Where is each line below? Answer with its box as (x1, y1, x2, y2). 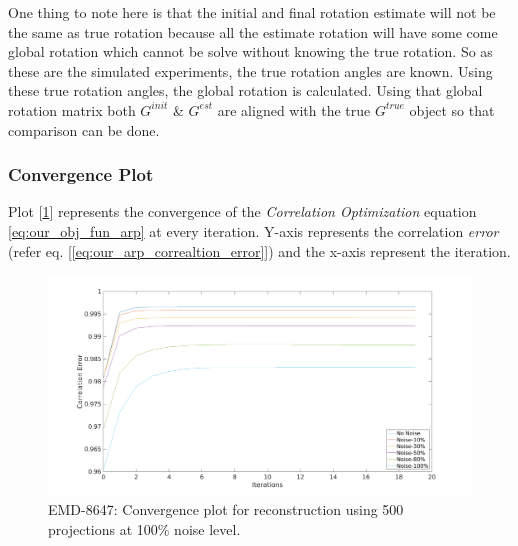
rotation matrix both (8, 99, 136, 120)
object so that (409, 99, 495, 120)
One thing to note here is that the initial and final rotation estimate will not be (8, 2, 496, 22)
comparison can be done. (8, 119, 160, 140)
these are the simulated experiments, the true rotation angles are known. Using (8, 60, 493, 81)
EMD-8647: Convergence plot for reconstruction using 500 (48, 499, 404, 520)
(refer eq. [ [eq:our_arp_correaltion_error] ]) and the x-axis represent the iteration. (8, 240, 511, 261)
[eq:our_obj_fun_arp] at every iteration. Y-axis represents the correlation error (8, 220, 499, 241)
